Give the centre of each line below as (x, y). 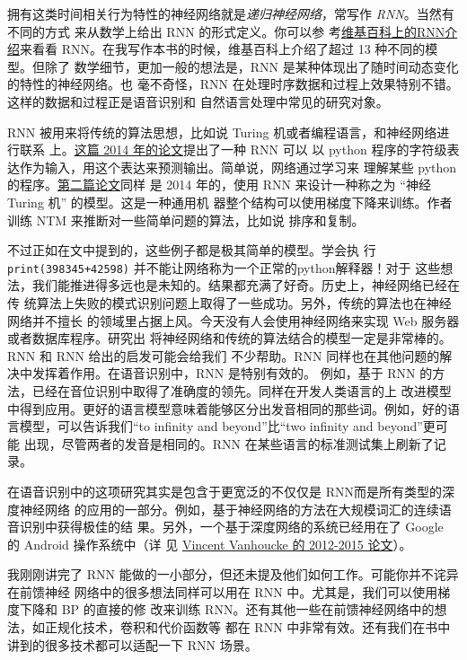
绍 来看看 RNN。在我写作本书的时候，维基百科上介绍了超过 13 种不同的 (216, 49)
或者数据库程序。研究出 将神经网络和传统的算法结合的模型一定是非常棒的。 (229, 338)
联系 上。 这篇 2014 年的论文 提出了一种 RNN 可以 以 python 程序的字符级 (233, 150)
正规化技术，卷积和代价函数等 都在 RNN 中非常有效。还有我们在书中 (247, 627)
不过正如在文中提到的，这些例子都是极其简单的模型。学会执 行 (192, 250)
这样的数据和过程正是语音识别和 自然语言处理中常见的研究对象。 (198, 101)
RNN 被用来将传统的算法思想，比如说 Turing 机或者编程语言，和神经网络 (222, 132)
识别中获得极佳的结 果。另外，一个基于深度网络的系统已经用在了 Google (231, 527)
